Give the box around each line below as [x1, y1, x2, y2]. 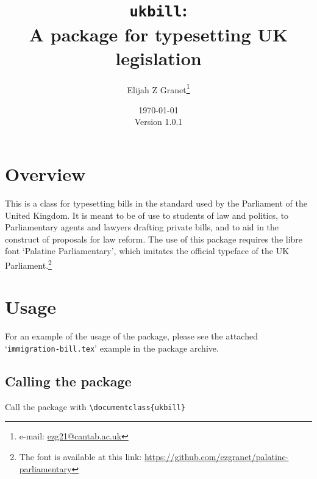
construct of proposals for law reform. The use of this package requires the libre [5, 232, 303, 245]
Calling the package [5, 371, 132, 390]
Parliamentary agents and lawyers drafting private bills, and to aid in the [5, 221, 279, 233]
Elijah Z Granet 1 [127, 81, 190, 96]
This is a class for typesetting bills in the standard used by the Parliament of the [5, 197, 307, 209]
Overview [5, 161, 86, 186]
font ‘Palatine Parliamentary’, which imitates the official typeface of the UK [5, 244, 290, 257]
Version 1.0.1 [134, 115, 183, 128]
